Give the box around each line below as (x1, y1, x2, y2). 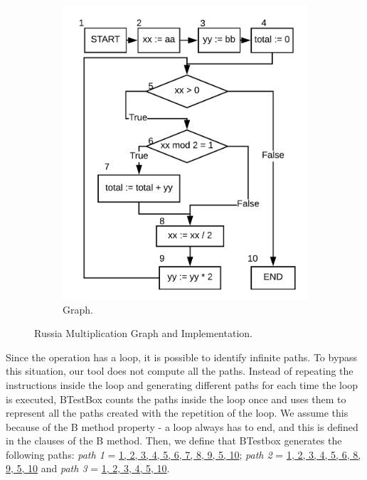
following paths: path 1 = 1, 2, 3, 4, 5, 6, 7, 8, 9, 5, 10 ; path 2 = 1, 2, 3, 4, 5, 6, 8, (6, 447, 361, 462)
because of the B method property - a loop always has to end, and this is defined (6, 419, 358, 434)
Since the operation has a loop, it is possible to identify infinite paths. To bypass (6, 349, 358, 364)
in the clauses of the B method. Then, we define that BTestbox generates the (6, 433, 342, 448)
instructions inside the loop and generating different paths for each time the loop (6, 377, 358, 392)
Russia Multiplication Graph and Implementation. (34, 326, 252, 341)
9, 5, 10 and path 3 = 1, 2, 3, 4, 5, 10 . (6, 461, 170, 476)
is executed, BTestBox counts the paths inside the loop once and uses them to (6, 391, 346, 406)
